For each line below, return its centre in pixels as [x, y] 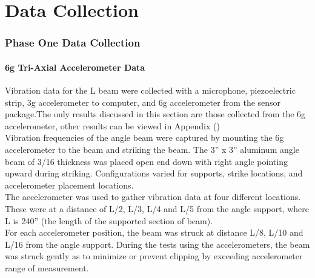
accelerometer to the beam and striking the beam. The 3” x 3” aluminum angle [152, 149]
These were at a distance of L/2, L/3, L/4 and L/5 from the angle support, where [157, 208]
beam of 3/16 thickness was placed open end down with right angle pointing [146, 161]
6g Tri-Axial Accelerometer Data [75, 67]
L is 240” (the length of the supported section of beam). [109, 220]
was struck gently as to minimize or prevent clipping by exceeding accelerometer [154, 256]
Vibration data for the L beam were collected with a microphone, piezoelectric [150, 90]
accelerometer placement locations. [69, 185]
